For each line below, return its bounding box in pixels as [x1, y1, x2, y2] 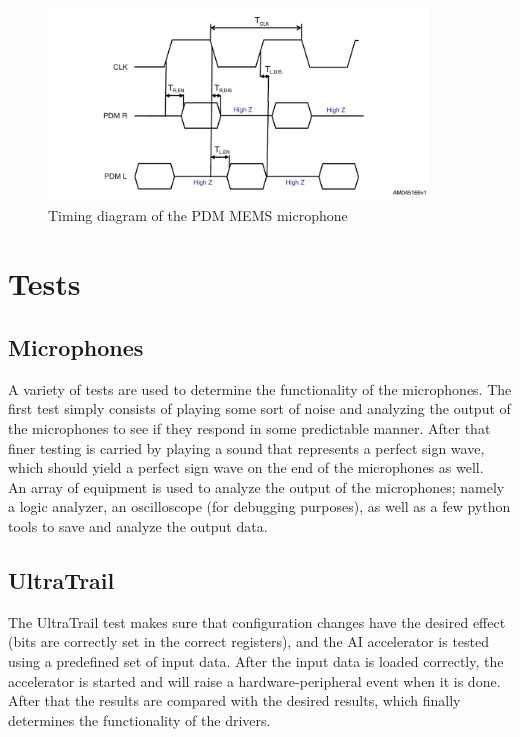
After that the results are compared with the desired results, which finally [8, 690, 461, 711]
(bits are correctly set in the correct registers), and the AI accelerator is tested [8, 631, 490, 652]
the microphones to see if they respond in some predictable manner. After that [8, 417, 491, 438]
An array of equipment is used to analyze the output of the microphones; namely [8, 476, 505, 497]
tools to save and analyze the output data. [8, 515, 268, 536]
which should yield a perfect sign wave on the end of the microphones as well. [8, 457, 484, 478]
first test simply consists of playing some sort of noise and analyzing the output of [8, 398, 511, 419]
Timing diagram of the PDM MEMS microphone [48, 204, 348, 225]
